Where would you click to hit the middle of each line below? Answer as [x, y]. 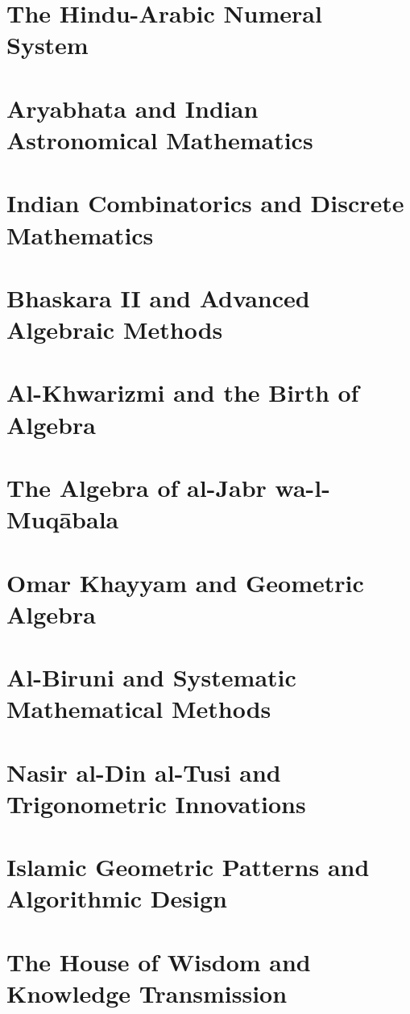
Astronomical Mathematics [160, 139]
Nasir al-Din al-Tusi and [144, 772]
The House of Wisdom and [159, 961]
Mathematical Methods [139, 709]
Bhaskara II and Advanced [158, 297]
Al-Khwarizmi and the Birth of [183, 392]
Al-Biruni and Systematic [151, 677]
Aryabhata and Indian [133, 108]
